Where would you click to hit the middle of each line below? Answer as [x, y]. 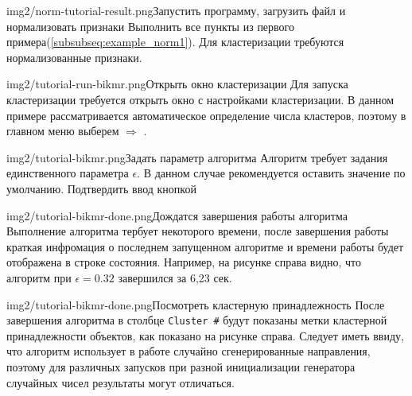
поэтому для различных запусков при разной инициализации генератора [181, 366]
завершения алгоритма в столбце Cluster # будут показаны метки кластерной [197, 320]
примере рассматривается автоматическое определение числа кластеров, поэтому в [206, 115]
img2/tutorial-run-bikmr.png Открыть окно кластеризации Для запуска [177, 84]
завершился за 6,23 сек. [175, 277]
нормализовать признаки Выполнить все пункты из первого [150, 26]
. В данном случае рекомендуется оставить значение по [271, 173]
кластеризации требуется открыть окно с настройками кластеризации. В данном [200, 99]
